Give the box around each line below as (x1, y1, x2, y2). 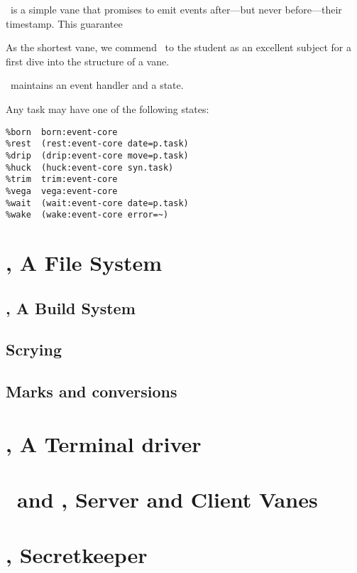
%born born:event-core (6, 127, 118, 137)
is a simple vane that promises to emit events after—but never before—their (10, 2, 342, 16)
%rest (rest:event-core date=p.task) (6, 139, 189, 149)
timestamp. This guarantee (6, 16, 123, 31)
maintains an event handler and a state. (10, 77, 184, 92)
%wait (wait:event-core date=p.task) (6, 198, 189, 208)
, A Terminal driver (6, 429, 202, 458)
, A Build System (6, 296, 136, 318)
